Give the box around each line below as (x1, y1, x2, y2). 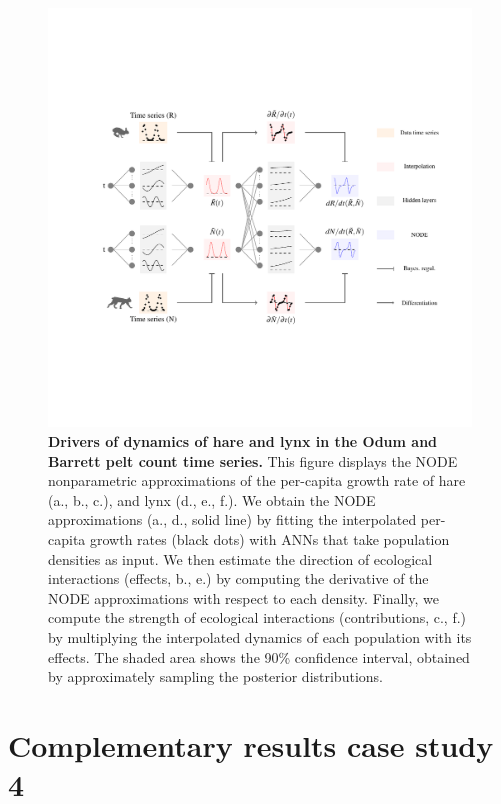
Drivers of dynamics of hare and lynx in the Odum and (48, 431, 438, 452)
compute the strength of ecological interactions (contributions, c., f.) (48, 607, 467, 628)
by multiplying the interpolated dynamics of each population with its (48, 626, 472, 647)
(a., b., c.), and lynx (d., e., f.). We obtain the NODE (48, 489, 376, 510)
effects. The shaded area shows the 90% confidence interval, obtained (48, 646, 470, 667)
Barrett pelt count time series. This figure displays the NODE (48, 450, 458, 471)
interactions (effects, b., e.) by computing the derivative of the (48, 568, 429, 589)
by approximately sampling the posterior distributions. (48, 666, 383, 687)
